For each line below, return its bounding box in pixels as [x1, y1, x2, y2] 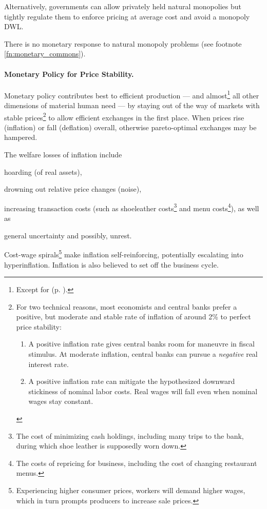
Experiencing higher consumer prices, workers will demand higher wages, [16, 485, 245, 496]
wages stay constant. [28, 396, 93, 406]
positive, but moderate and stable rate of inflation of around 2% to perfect [16, 311, 251, 322]
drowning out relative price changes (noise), [4, 184, 142, 194]
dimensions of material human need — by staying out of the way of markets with [4, 100, 260, 111]
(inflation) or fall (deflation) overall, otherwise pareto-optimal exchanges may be [4, 121, 257, 132]
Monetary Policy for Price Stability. [4, 68, 134, 79]
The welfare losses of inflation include [4, 149, 122, 160]
